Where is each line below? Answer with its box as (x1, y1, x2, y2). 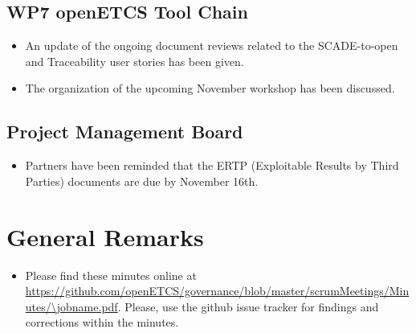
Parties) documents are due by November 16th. (25, 172, 259, 189)
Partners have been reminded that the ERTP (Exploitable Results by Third (25, 157, 399, 174)
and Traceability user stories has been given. (25, 52, 244, 69)
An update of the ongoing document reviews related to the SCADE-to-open (25, 37, 398, 54)
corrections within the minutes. (25, 314, 179, 331)
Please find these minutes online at (25, 266, 197, 283)
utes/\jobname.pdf (25, 298, 118, 314)
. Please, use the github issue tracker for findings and (117, 298, 379, 314)
